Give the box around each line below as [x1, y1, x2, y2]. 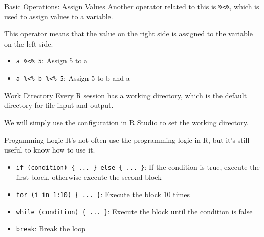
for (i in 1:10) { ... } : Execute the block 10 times [16, 188, 190, 199]
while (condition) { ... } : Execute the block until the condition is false [16, 206, 253, 217]
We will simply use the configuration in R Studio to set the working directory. [4, 117, 249, 127]
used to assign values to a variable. [4, 11, 113, 21]
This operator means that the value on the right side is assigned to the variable [4, 28, 253, 39]
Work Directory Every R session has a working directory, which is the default [4, 90, 247, 100]
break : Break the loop [16, 223, 85, 234]
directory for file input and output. [4, 100, 114, 111]
